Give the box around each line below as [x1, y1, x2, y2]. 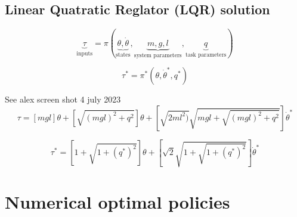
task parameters [185, 51, 227, 58]
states [115, 51, 131, 58]
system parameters [134, 52, 182, 58]
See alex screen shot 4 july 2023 [5, 93, 121, 106]
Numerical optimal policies [5, 190, 230, 214]
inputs [76, 50, 93, 57]
